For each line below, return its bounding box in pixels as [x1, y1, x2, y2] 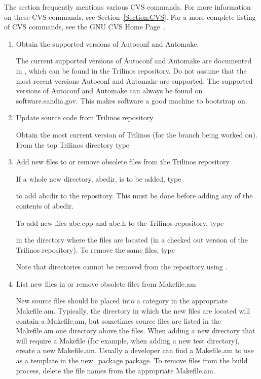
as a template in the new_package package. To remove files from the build [16, 355, 248, 366]
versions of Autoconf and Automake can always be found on [16, 85, 203, 96]
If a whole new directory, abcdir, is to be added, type [16, 173, 181, 184]
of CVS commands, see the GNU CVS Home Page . [4, 21, 166, 32]
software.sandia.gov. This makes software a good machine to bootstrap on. [16, 95, 247, 106]
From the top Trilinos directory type [16, 139, 130, 150]
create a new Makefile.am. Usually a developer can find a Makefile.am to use [16, 345, 254, 356]
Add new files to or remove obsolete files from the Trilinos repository [16, 156, 230, 167]
